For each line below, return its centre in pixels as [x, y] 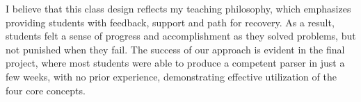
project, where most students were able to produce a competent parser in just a [175, 63]
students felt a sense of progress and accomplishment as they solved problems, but [181, 36]
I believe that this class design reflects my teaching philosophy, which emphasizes [178, 8]
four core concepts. [46, 90]
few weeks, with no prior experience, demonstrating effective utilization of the [171, 76]
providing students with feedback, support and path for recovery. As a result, [170, 22]
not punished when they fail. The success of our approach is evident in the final [175, 49]
